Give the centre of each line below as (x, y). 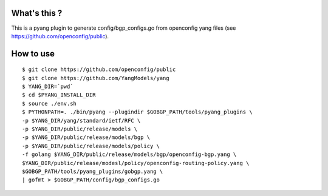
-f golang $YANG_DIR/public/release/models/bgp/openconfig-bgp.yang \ (129, 154)
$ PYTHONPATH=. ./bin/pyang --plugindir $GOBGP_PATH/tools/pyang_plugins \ (137, 112)
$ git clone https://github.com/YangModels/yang (96, 78)
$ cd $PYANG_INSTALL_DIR (59, 95)
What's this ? (37, 13)
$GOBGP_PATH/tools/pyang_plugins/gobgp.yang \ (93, 171)
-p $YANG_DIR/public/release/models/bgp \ (86, 137)
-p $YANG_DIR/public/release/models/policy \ (91, 146)
